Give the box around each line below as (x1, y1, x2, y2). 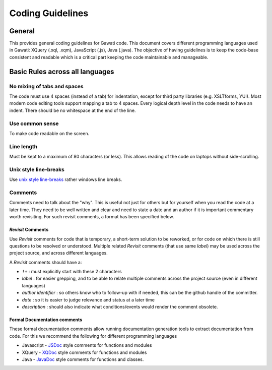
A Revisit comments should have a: (9, 259, 82, 265)
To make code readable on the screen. (9, 130, 90, 136)
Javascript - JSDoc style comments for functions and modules (22, 342, 152, 348)
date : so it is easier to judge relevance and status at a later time (22, 296, 155, 302)
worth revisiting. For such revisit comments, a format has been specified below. (9, 214, 174, 220)
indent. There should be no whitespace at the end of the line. (9, 107, 136, 113)
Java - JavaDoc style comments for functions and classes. (22, 356, 144, 362)
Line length (9, 143, 38, 150)
